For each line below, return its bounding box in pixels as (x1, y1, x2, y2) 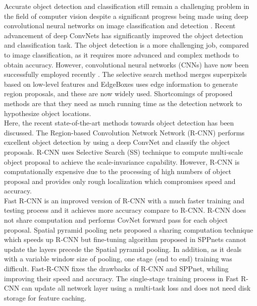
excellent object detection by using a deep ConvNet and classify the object (4, 137, 230, 147)
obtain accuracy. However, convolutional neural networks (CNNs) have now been (4, 59, 249, 69)
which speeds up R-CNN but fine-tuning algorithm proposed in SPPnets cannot (4, 234, 247, 245)
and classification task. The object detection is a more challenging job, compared (4, 40, 249, 50)
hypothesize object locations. (4, 108, 91, 118)
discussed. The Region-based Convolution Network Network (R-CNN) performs (4, 127, 245, 137)
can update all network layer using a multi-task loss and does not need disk (21, 283, 251, 293)
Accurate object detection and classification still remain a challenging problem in (4, 1, 250, 11)
